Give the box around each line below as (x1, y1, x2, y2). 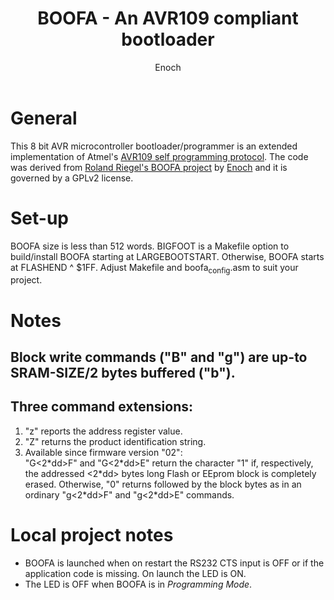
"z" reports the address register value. (24, 425, 183, 437)
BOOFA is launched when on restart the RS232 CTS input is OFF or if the (24, 557, 325, 569)
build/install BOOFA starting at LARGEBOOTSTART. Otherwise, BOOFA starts (10, 250, 325, 262)
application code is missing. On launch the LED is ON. (24, 567, 247, 579)
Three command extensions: (10, 398, 193, 416)
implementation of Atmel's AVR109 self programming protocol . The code (10, 150, 309, 162)
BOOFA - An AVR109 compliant (37, 7, 299, 30)
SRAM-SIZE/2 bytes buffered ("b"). (10, 365, 236, 381)
